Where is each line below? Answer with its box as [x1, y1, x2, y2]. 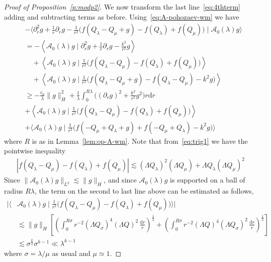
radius [4, 186, 23, 196]
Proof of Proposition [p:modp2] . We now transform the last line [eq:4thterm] [4, 2, 240, 12]
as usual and [52, 247, 91, 258]
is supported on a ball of [170, 174, 245, 185]
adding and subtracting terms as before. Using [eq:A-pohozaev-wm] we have [4, 11, 239, 22]
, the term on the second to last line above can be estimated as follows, [34, 186, 254, 196]
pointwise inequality [4, 145, 66, 156]
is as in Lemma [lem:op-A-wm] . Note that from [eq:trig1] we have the [32, 135, 248, 146]
